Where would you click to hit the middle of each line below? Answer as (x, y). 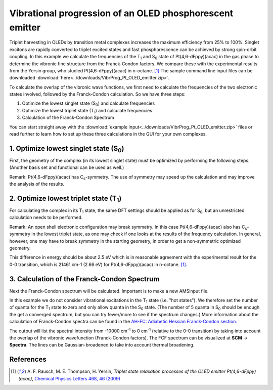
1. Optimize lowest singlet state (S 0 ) (67, 149)
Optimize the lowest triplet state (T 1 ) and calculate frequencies (87, 111)
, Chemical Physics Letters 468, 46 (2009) (76, 378)
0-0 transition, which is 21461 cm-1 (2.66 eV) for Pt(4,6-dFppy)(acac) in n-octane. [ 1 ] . (98, 264)
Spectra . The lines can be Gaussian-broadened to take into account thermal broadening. (102, 345)
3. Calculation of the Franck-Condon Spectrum (84, 279)
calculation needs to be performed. (46, 218)
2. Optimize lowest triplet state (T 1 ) (65, 199)
